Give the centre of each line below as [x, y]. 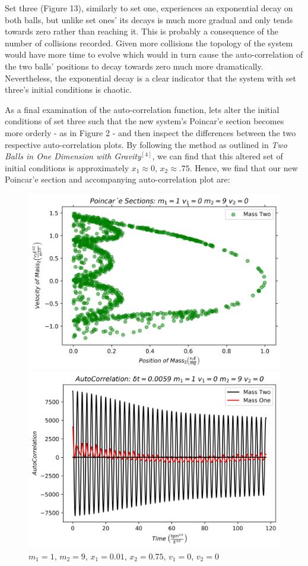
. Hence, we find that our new [244, 167]
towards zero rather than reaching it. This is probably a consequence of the [142, 31]
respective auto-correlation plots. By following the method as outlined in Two [146, 144]
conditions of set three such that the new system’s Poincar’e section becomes [145, 121]
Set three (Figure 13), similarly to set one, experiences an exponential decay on [149, 8]
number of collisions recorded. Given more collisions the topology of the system [149, 43]
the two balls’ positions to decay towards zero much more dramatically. [134, 66]
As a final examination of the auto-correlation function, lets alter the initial [142, 109]
